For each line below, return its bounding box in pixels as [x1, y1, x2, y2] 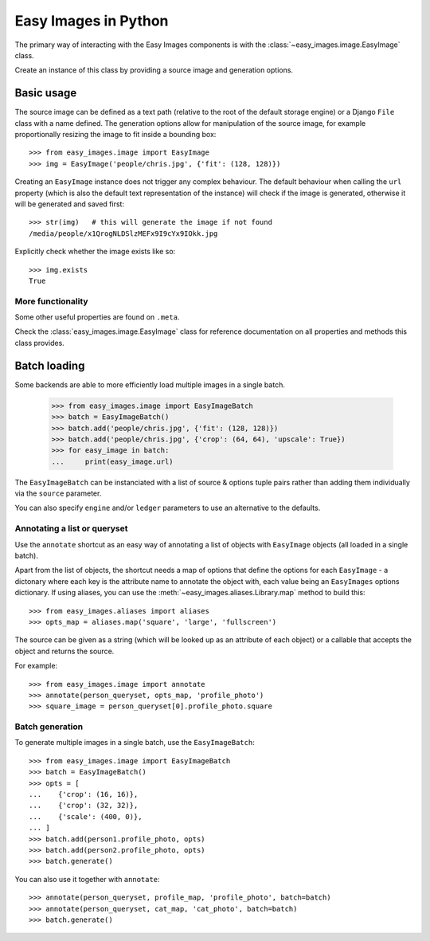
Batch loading [14, 359, 85, 372]
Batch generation [14, 721, 84, 732]
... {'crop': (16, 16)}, [29, 790, 139, 798]
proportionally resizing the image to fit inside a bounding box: [14, 130, 217, 139]
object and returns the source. [14, 646, 115, 656]
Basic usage [14, 86, 77, 100]
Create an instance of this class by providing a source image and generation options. [14, 65, 294, 75]
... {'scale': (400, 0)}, [29, 812, 143, 821]
